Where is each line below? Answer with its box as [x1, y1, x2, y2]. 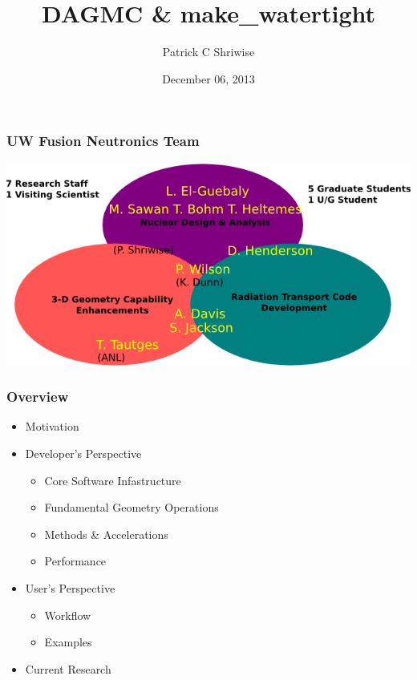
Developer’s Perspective [25, 445, 142, 462]
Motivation [25, 418, 79, 435]
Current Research [25, 660, 111, 677]
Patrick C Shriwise [162, 43, 255, 60]
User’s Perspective [25, 579, 115, 596]
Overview [6, 387, 69, 407]
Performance [44, 552, 107, 569]
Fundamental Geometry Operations [44, 499, 219, 516]
